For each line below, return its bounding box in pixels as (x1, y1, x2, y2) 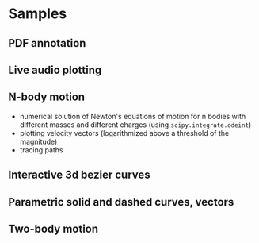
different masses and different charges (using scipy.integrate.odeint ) (19, 120, 252, 129)
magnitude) (19, 137, 58, 146)
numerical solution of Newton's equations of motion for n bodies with (19, 111, 246, 121)
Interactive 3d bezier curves (8, 168, 150, 182)
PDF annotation (8, 37, 86, 50)
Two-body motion (8, 222, 99, 235)
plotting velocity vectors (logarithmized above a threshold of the (19, 128, 230, 137)
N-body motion (8, 91, 86, 104)
